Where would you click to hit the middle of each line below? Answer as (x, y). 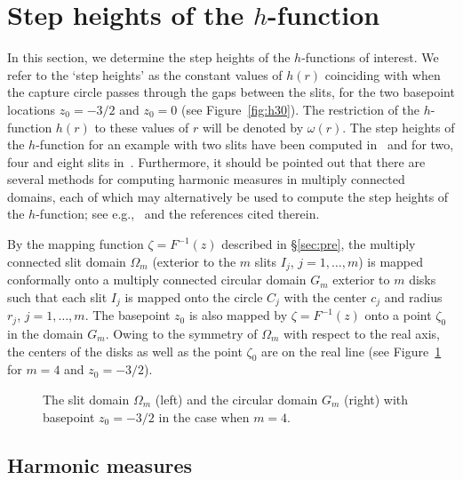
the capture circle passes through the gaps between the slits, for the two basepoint (231, 92)
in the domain (45, 333)
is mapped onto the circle (194, 296)
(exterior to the (194, 261)
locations (32, 109)
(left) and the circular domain (236, 399)
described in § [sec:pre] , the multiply (319, 244)
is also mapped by (238, 315)
